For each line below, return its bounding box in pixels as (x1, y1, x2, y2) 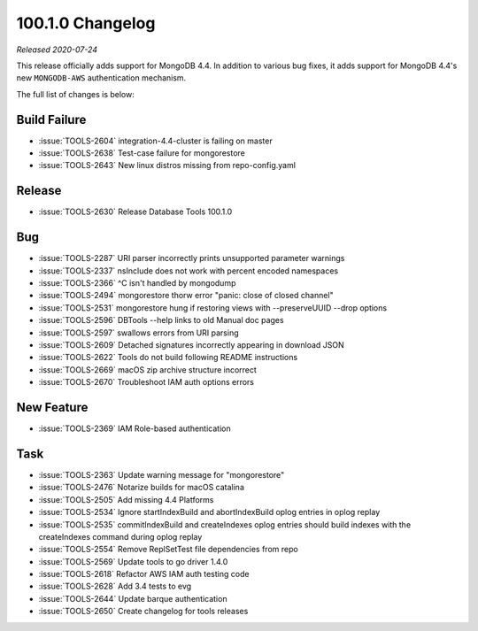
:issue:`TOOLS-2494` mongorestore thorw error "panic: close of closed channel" (38, 290, 334, 301)
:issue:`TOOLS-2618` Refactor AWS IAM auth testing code (38, 569, 250, 580)
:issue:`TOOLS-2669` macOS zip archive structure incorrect (38, 364, 257, 375)
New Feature (16, 399, 89, 415)
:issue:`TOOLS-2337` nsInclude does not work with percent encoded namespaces (38, 265, 339, 276)
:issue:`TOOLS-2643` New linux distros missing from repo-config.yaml (38, 160, 297, 171)
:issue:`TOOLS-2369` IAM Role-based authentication (38, 423, 231, 434)
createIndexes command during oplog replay (38, 531, 203, 542)
